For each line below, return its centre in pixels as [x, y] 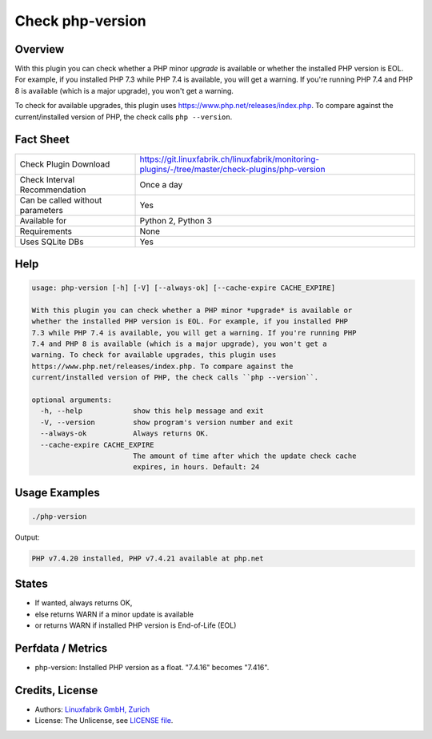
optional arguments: [72, 400]
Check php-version [81, 21]
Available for [43, 220]
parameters [41, 210]
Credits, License [56, 690]
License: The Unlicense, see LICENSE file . [104, 721]
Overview [40, 49]
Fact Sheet [42, 140]
